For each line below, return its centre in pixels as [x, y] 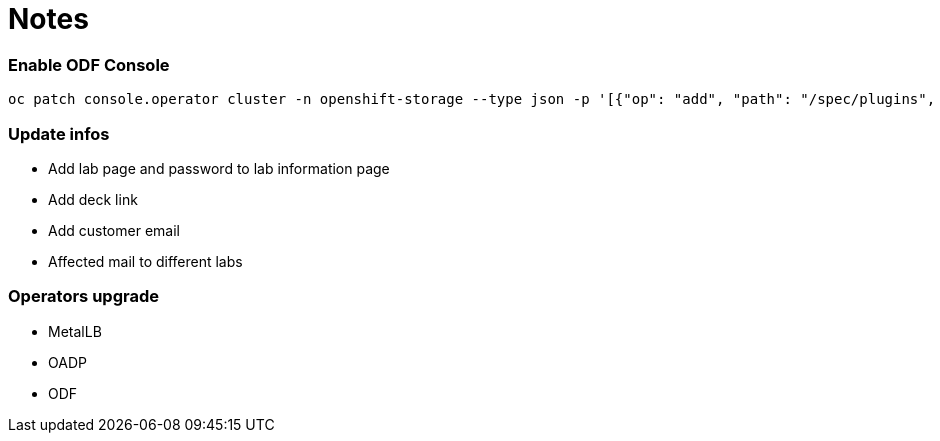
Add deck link [93, 199]
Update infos [59, 133]
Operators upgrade [83, 296]
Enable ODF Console [89, 64]
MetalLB [75, 331]
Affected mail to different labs [145, 261]
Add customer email [114, 230]
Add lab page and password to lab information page [219, 168]
